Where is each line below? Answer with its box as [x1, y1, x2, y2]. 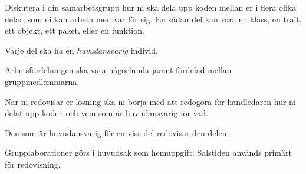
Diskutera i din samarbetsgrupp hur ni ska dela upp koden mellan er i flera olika [5, 1, 297, 13]
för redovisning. [5, 157, 61, 170]
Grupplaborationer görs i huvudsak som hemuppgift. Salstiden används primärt [5, 146, 292, 159]
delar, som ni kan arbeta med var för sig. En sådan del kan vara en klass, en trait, [5, 12, 302, 25]
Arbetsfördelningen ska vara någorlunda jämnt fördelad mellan [5, 64, 232, 76]
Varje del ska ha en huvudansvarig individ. [5, 44, 158, 56]
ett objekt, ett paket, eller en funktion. [5, 24, 144, 37]
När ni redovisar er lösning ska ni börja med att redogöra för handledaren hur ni [5, 95, 296, 107]
